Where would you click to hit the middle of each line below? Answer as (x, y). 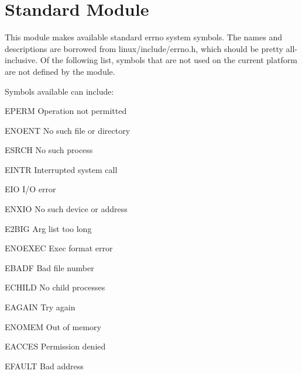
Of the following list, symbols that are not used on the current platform (169, 60)
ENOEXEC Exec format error (59, 248)
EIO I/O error (30, 189)
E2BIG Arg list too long (48, 228)
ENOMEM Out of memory (53, 326)
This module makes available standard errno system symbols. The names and (143, 37)
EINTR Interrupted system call (61, 169)
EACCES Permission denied (55, 346)
